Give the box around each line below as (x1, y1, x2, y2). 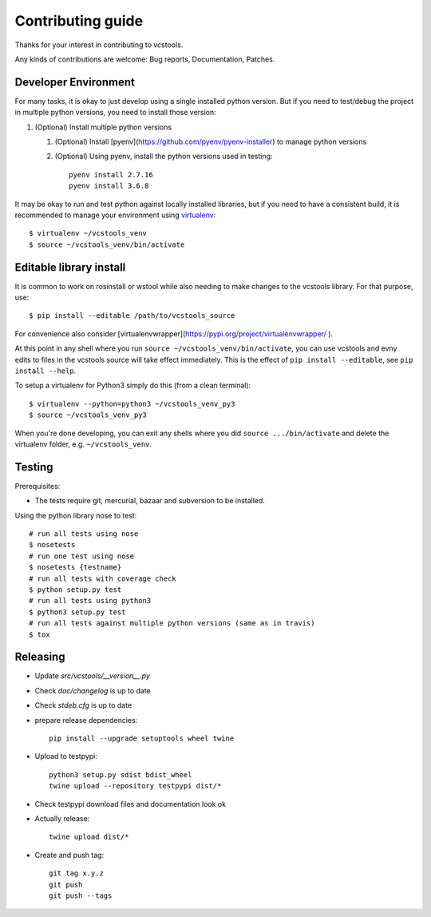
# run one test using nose (29, 551, 135, 561)
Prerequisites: (14, 481, 61, 490)
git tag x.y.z (49, 869, 104, 878)
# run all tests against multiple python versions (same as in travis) (29, 619, 315, 628)
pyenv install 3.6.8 (69, 181, 149, 191)
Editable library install (14, 260, 126, 274)
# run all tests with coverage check (29, 574, 177, 583)
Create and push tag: (34, 850, 105, 859)
